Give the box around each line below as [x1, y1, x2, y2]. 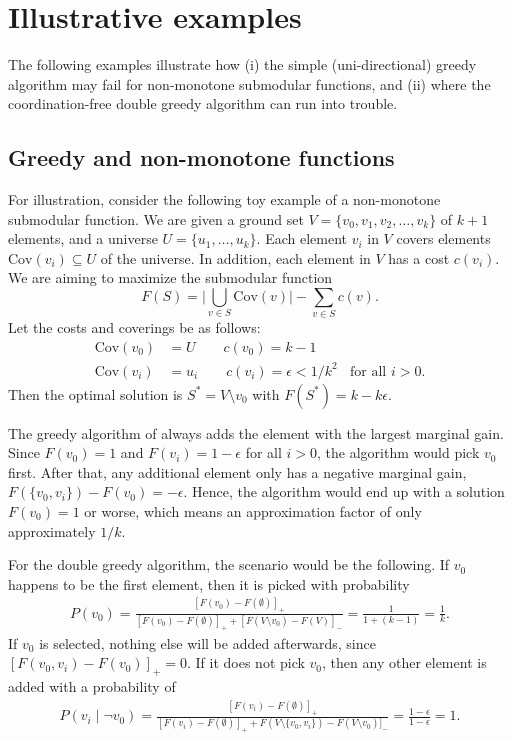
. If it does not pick [186, 652, 305, 673]
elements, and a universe [8, 228, 158, 249]
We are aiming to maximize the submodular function [8, 267, 333, 288]
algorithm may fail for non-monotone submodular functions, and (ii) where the [8, 73, 491, 94]
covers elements [396, 228, 491, 249]
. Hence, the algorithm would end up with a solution [183, 481, 505, 502]
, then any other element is [322, 652, 487, 673]
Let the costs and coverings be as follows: [8, 317, 261, 338]
